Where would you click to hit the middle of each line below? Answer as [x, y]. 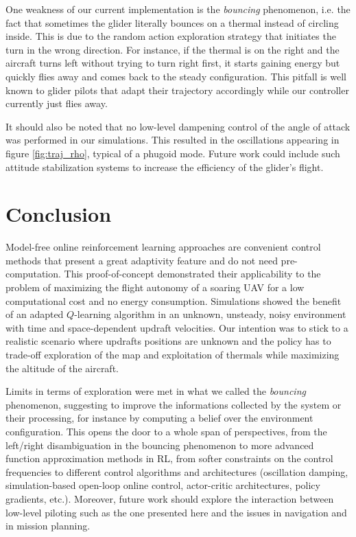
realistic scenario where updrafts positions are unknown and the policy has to [168, 341]
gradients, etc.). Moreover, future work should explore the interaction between [170, 498]
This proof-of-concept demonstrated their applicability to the [192, 274]
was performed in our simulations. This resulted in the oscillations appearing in [173, 140]
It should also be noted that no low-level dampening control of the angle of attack [178, 126]
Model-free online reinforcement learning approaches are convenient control [163, 247]
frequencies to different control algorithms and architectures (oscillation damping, [177, 471]
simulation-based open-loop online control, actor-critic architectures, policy [163, 485]
